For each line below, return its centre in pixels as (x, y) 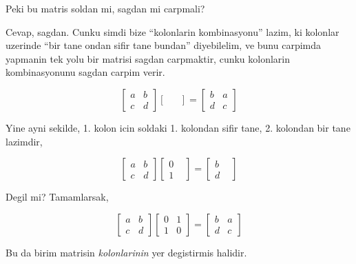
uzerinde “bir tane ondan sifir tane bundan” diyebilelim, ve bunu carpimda (164, 45)
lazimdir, (24, 141)
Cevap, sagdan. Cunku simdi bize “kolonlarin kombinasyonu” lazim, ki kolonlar (172, 31)
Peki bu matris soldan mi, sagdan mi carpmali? (105, 8)
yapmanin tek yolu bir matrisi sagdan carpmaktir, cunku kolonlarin (148, 58)
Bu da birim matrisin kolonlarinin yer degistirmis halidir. (126, 252)
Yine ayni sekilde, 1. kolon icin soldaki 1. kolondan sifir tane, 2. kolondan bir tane (178, 127)
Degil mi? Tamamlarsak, (57, 197)
